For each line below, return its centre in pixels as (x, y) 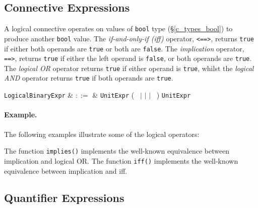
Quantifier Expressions (64, 198)
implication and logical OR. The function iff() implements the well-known (121, 160)
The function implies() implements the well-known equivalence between (117, 151)
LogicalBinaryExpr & (39, 95)
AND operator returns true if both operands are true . (89, 78)
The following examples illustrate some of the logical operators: (102, 134)
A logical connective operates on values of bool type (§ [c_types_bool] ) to (118, 28)
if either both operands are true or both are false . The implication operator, (124, 48)
